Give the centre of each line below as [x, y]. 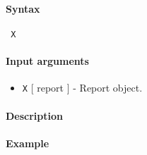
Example [28, 143]
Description [35, 115]
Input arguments [47, 61]
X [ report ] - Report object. [82, 88]
